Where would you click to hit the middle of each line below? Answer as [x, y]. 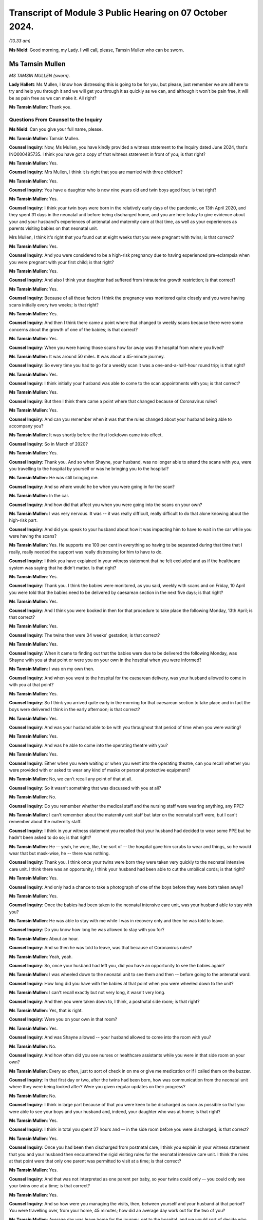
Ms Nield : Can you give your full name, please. [56, 129]
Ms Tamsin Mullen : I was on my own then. [52, 669]
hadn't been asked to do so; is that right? [50, 837]
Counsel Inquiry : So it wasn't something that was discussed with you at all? [85, 788]
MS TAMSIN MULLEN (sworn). [39, 75]
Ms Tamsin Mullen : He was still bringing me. [54, 478]
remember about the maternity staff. [45, 822]
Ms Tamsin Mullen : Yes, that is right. [46, 1010]
